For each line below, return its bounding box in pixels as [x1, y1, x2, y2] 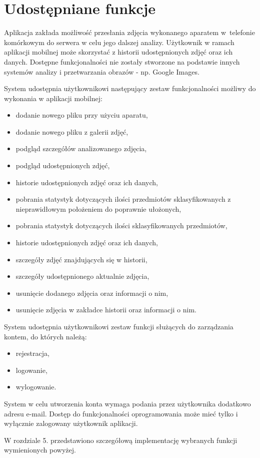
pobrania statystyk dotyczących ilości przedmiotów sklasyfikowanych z [15, 194, 231, 204]
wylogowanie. [15, 381, 56, 392]
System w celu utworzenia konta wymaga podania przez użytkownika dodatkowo [4, 398, 251, 408]
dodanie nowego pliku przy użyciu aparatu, [15, 110, 148, 120]
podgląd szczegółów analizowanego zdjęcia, [15, 143, 147, 154]
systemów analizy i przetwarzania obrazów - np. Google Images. [4, 66, 199, 77]
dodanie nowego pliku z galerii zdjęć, [15, 126, 128, 137]
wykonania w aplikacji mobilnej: [4, 93, 102, 103]
